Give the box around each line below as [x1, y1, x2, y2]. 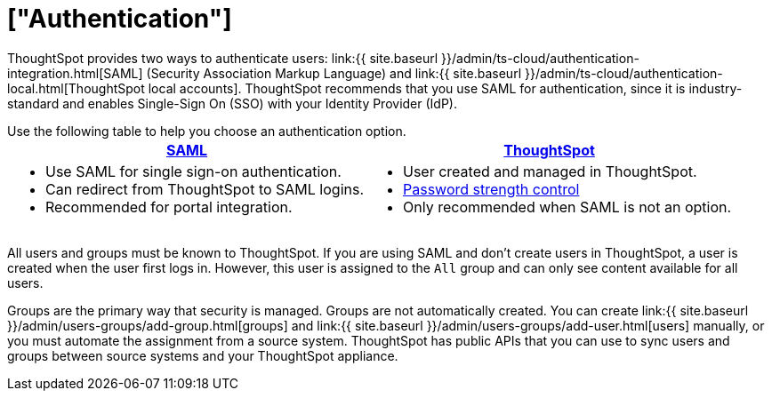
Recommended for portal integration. [45, 197, 293, 216]
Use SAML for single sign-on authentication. [45, 162, 342, 180]
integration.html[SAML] [7, 65, 143, 81]
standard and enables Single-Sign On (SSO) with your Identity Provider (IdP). [7, 95, 458, 111]
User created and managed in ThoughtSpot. [403, 162, 697, 180]
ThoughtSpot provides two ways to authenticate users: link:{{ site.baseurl [7, 50, 438, 66]
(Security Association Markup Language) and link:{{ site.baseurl [146, 65, 522, 81]
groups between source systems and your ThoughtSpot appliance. [7, 347, 398, 363]
